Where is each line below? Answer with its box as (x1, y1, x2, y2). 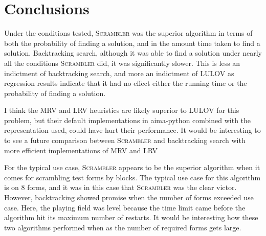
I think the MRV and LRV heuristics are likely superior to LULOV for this (4, 105, 239, 115)
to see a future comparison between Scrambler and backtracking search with (4, 135, 246, 146)
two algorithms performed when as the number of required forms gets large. (4, 222, 241, 232)
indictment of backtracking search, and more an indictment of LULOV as (4, 67, 234, 78)
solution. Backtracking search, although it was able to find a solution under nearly (4, 48, 262, 58)
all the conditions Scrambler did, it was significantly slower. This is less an (4, 57, 240, 68)
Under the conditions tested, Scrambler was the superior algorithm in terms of (4, 28, 253, 38)
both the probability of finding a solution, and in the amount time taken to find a (4, 37, 260, 48)
